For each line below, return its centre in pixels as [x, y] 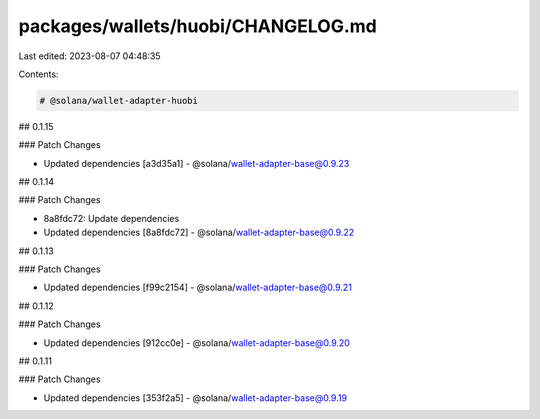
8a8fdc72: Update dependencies [111, 218]
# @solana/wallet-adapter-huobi [119, 100]
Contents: [38, 74]
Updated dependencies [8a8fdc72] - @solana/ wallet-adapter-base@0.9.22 [199, 232]
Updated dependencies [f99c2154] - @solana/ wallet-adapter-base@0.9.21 [197, 287]
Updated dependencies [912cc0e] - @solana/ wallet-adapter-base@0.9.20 [196, 342]
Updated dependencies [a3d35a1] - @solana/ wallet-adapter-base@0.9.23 [196, 163]
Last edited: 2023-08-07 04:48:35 [89, 56]
